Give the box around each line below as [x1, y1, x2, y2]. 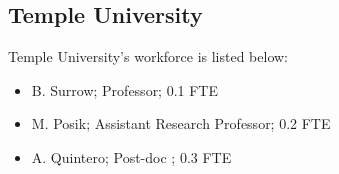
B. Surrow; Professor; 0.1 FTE [31, 79, 219, 100]
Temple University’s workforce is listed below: [8, 46, 289, 67]
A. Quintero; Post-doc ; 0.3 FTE [31, 146, 232, 167]
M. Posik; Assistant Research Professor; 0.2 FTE [31, 113, 331, 134]
